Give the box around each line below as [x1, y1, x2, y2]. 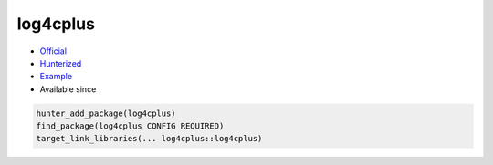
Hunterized [39, 57, 82, 68]
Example [39, 71, 73, 82]
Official [39, 46, 68, 57]
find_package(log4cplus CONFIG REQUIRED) [36, 121, 225, 131]
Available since [39, 83, 97, 95]
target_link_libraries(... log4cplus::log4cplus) [36, 133, 263, 144]
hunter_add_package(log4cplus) [36, 108, 177, 119]
